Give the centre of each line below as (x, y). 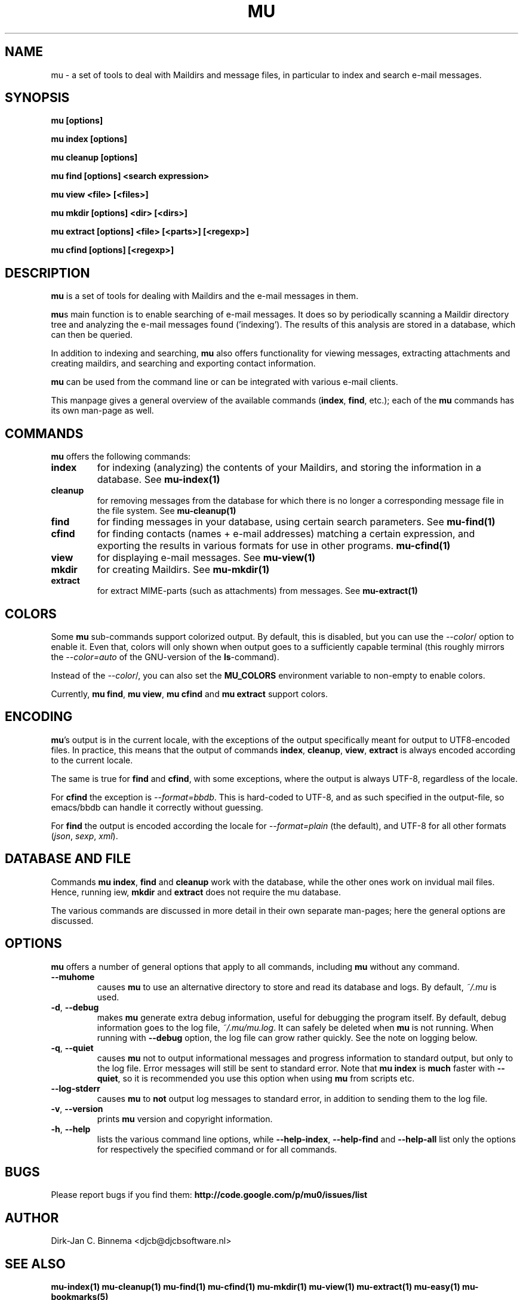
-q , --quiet (72, 1048)
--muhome (73, 976)
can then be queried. (92, 335)
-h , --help (71, 1129)
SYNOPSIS (37, 98)
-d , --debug (75, 1007)
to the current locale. (92, 760)
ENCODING (39, 717)
